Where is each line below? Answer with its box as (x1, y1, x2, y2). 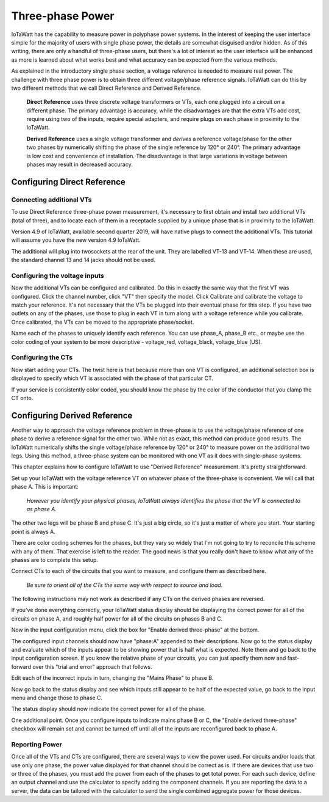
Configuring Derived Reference (11, 410, 133, 421)
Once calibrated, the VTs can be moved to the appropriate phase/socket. (11, 318, 194, 326)
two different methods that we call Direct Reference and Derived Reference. (11, 84, 202, 92)
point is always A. (11, 528, 56, 535)
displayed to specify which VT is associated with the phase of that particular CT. (11, 374, 213, 382)
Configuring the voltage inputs (11, 271, 105, 280)
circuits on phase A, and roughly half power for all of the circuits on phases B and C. (11, 614, 223, 622)
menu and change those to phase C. (11, 694, 103, 701)
